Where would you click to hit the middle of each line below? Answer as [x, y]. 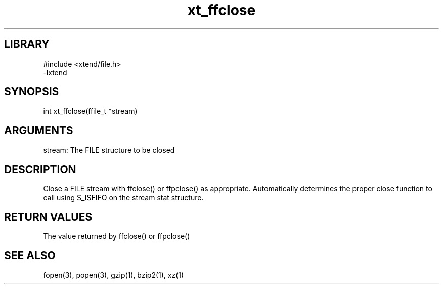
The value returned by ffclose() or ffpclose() [117, 236]
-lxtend [55, 72]
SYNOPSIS [32, 92]
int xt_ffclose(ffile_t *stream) [90, 111]
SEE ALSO [30, 256]
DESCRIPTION [40, 169]
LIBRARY [27, 44]
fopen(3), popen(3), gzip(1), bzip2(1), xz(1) [114, 275]
